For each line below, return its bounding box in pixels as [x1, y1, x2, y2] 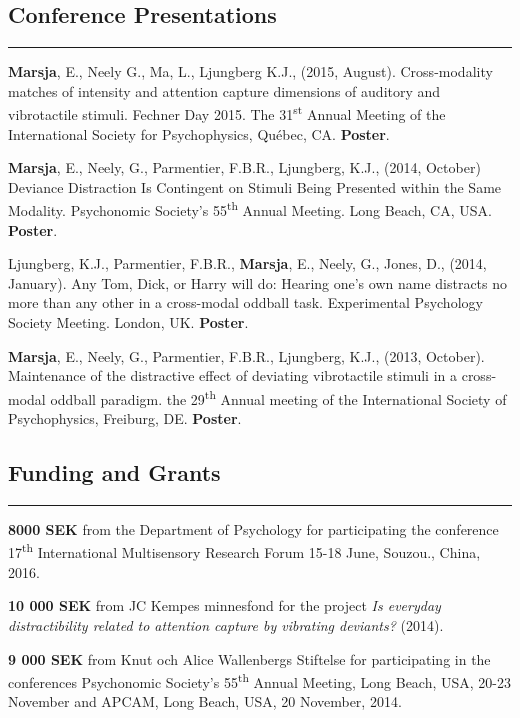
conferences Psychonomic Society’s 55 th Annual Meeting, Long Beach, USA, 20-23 [8, 669, 512, 692]
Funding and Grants [8, 457, 221, 488]
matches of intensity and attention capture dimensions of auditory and [8, 80, 441, 101]
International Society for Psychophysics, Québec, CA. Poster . [8, 123, 390, 144]
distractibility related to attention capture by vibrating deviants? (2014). [8, 614, 444, 635]
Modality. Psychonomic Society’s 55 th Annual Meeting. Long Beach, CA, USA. [8, 197, 492, 221]
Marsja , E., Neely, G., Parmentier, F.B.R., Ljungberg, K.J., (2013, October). [8, 345, 485, 366]
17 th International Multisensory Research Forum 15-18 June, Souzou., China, [8, 539, 481, 563]
